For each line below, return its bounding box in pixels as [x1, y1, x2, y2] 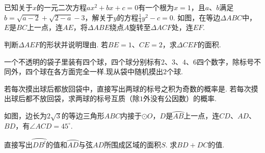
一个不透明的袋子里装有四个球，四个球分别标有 [4, 56, 161, 67]
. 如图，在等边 [173, 12, 221, 22]
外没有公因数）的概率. [143, 93, 217, 104]
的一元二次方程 [37, 2, 87, 12]
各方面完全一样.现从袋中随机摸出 [54, 66, 163, 77]
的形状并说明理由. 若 [39, 39, 109, 50]
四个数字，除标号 [197, 56, 254, 67]
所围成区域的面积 [104, 139, 162, 150]
